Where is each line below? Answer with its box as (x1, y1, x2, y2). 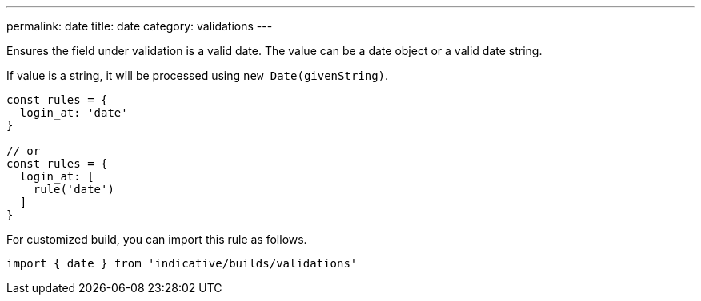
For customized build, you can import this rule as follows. (6, 232, 307, 246)
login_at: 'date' (19, 106, 128, 119)
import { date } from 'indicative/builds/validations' (6, 257, 358, 270)
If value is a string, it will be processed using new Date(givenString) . (6, 69, 389, 82)
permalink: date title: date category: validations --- (6, 19, 273, 33)
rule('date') (33, 183, 114, 196)
